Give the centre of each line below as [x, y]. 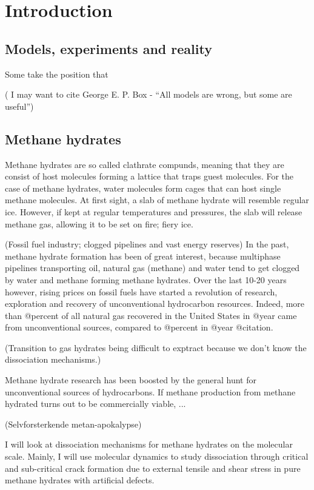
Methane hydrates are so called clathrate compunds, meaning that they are [145, 164]
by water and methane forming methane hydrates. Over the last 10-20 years [146, 279]
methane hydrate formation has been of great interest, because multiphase [143, 256]
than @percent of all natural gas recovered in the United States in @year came [151, 315]
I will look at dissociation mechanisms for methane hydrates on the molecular [149, 444]
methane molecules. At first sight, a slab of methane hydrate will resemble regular [157, 200]
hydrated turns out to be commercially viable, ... [95, 404]
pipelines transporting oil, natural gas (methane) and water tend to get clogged [152, 268]
